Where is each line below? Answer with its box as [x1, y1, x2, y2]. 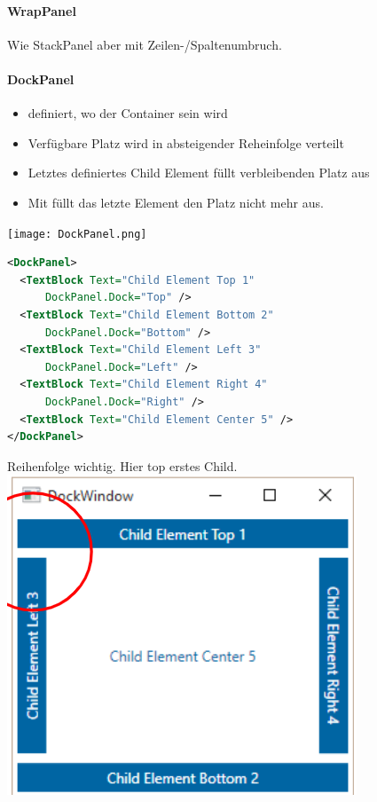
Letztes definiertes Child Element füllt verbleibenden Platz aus [27, 163, 370, 182]
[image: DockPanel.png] [7, 227, 147, 240]
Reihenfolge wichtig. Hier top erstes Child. [7, 456, 238, 475]
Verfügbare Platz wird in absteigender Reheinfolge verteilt [27, 133, 344, 152]
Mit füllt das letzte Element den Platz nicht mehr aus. [27, 193, 324, 211]
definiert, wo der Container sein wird [27, 104, 228, 122]
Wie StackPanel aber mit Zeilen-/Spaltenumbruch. [7, 35, 282, 53]
